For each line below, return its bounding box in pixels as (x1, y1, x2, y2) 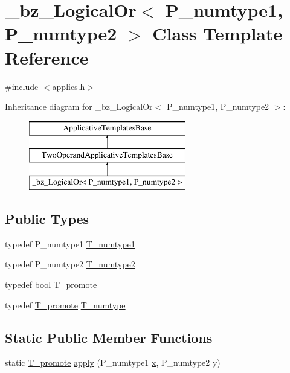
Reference (5, 45, 89, 69)
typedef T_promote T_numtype (5, 298, 126, 311)
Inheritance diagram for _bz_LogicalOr (5, 100, 153, 113)
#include (5, 80, 39, 92)
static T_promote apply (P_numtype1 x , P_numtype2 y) (5, 356, 221, 369)
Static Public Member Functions (5, 328, 213, 346)
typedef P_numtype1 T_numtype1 (5, 237, 135, 250)
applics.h (52, 80, 85, 92)
